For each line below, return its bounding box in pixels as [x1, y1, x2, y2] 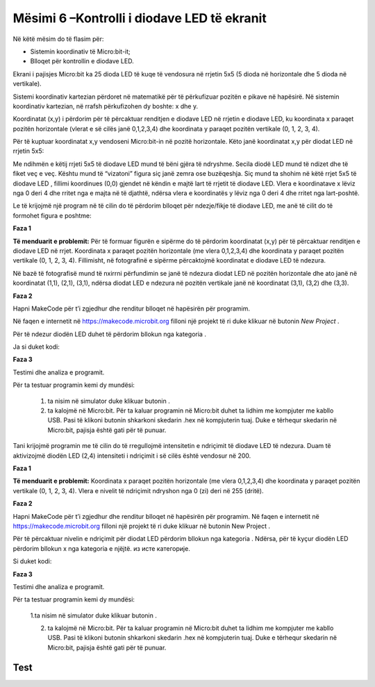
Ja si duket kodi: [12, 342, 60, 351]
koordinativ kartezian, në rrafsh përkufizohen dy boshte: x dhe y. [12, 101, 198, 110]
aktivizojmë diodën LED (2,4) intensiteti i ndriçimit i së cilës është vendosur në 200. [12, 452, 251, 460]
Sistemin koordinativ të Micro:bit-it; [30, 47, 131, 56]
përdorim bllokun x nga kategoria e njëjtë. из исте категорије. [12, 544, 190, 552]
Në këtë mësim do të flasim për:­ [12, 35, 104, 43]
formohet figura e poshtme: [12, 211, 92, 220]
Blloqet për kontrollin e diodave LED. [30, 57, 135, 65]
